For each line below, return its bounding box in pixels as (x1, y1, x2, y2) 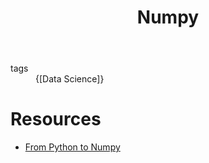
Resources (10, 108, 102, 131)
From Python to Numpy (24, 141, 121, 153)
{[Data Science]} (35, 73, 105, 85)
